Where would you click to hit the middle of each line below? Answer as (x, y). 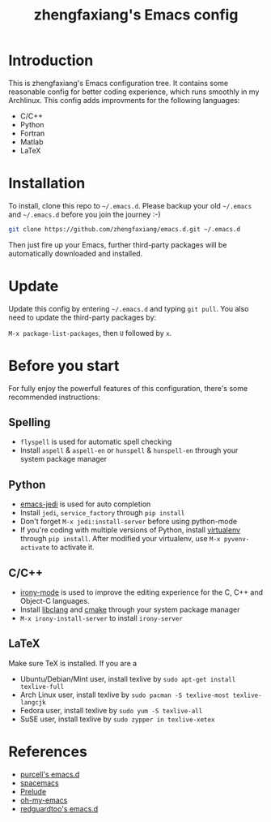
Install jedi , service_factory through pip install (102, 513)
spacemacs (39, 783)
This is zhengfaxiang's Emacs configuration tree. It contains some (119, 83)
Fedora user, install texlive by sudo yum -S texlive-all (111, 710)
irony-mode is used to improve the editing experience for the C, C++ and (142, 592)
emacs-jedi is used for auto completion (85, 504)
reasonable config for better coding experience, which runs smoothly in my (134, 92)
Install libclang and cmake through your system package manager (130, 609)
